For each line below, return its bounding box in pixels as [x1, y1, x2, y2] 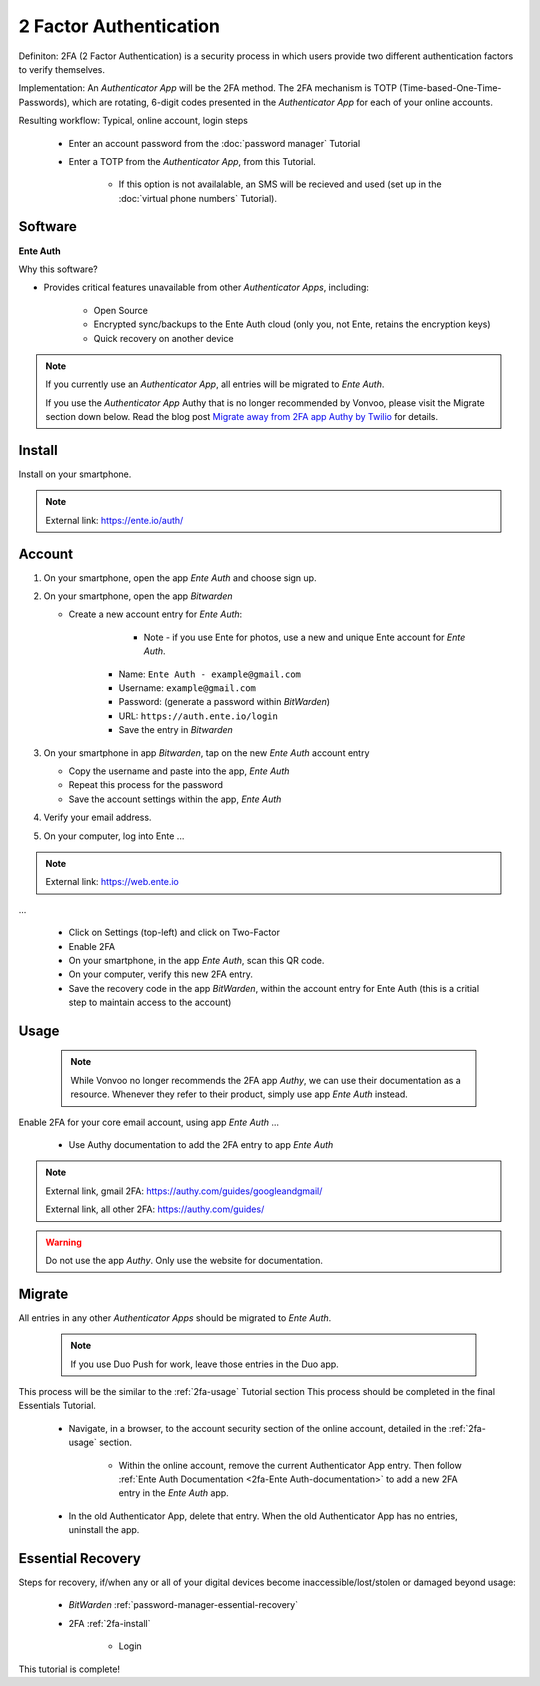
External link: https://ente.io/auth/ [45, 514, 184, 526]
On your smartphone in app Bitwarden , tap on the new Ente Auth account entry [43, 746, 370, 759]
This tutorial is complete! [18, 1663, 120, 1675]
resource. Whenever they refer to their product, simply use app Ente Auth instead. [70, 1088, 409, 1100]
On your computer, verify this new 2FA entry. [68, 968, 254, 980]
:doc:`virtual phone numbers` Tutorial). [118, 192, 277, 204]
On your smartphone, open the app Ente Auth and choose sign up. [43, 571, 317, 584]
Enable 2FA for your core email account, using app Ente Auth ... [18, 1116, 280, 1128]
